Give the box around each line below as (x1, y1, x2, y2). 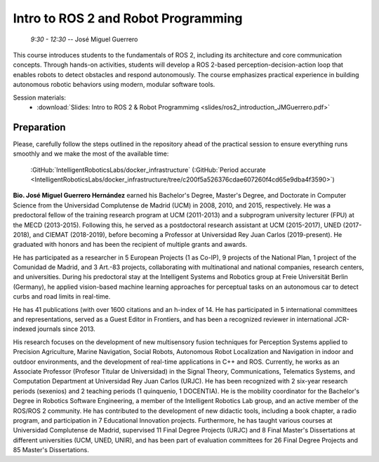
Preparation (13, 121, 66, 133)
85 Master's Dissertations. (13, 446, 89, 454)
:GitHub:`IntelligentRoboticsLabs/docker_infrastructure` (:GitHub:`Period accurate (30, 165, 266, 174)
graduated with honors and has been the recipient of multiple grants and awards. (13, 240, 248, 249)
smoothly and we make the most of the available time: (13, 149, 169, 158)
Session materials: (13, 93, 67, 102)
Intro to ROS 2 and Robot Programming (13, 11, 243, 26)
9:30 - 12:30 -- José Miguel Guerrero (30, 35, 138, 43)
